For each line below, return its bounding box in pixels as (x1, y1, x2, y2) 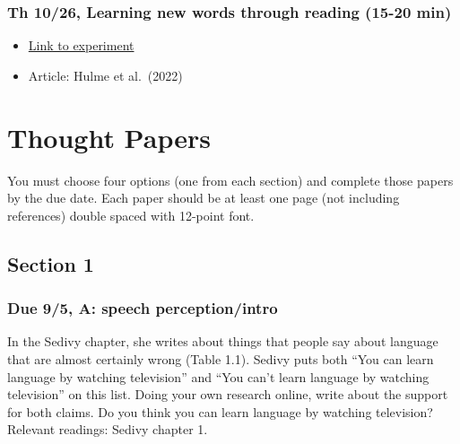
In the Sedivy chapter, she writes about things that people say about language (7, 332, 438, 351)
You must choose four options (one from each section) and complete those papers (7, 170, 454, 189)
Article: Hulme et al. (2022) (28, 65, 183, 84)
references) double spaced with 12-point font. (7, 205, 255, 224)
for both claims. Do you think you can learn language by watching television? (7, 402, 433, 421)
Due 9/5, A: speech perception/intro (7, 297, 278, 319)
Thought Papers (7, 118, 211, 155)
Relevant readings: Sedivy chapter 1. (7, 420, 208, 439)
